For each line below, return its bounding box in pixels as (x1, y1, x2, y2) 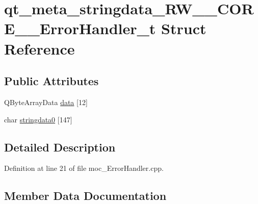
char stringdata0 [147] (4, 114, 72, 124)
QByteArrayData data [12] (4, 96, 88, 107)
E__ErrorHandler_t (4, 18, 156, 39)
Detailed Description (4, 139, 116, 155)
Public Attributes (4, 73, 99, 89)
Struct (161, 18, 207, 39)
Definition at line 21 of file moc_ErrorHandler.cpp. (4, 163, 164, 173)
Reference (4, 38, 75, 59)
